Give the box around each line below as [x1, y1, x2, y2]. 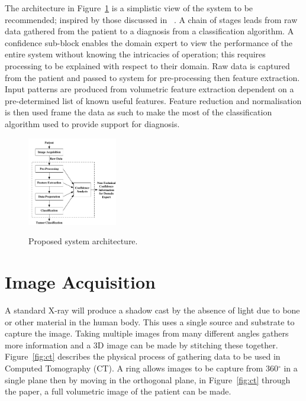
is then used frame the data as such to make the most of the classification [5, 106, 272, 118]
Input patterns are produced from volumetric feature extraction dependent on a [5, 83, 294, 95]
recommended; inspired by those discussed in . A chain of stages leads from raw [5, 13, 298, 25]
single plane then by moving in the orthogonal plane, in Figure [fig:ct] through [5, 373, 291, 386]
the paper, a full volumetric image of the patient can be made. [5, 385, 231, 397]
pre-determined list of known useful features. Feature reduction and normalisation [5, 94, 302, 106]
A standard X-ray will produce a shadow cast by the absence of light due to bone [5, 304, 300, 316]
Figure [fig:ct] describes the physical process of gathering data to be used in [5, 350, 281, 363]
